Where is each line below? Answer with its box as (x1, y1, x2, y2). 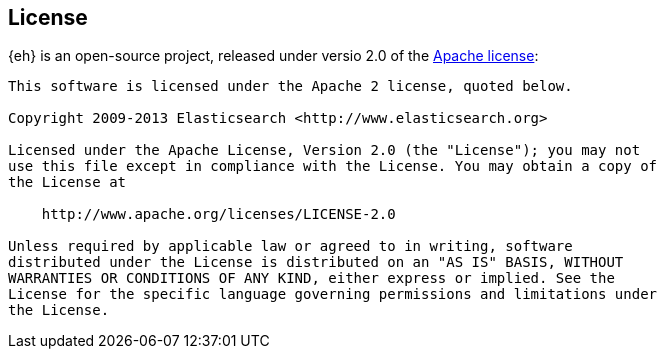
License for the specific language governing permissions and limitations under (8, 286, 658, 303)
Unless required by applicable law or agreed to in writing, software (8, 238, 573, 255)
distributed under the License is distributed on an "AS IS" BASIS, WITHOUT (8, 254, 624, 271)
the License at (8, 174, 127, 191)
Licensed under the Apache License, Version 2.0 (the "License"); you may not (8, 142, 641, 159)
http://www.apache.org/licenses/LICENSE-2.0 (41, 206, 396, 223)
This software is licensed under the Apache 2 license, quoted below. (8, 78, 573, 95)
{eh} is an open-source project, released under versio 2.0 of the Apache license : (8, 47, 539, 65)
